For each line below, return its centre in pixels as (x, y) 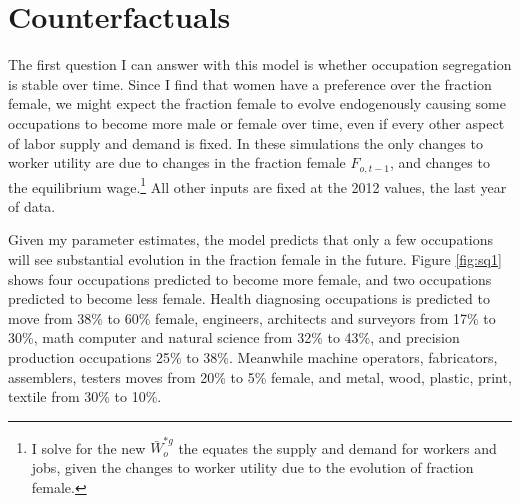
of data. (32, 205)
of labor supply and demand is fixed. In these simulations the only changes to (245, 142)
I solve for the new (88, 447)
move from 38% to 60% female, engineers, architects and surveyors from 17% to (252, 317)
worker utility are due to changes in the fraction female (177, 162)
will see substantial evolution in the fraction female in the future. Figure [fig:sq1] (255, 258)
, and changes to (439, 162)
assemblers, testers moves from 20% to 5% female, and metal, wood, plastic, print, (260, 376)
